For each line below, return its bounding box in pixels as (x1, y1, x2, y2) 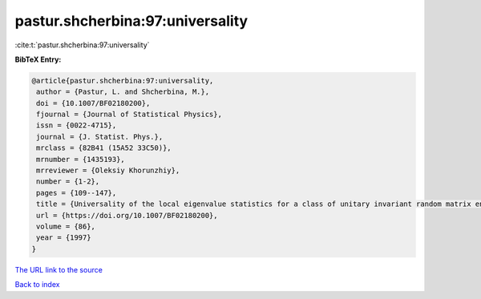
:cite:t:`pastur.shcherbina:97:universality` (14, 40, 150, 50)
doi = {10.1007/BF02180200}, (36, 99, 151, 107)
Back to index (14, 280, 60, 289)
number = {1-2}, (36, 177, 100, 186)
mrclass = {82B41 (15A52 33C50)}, (36, 143, 172, 152)
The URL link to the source (14, 265, 103, 274)
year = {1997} (36, 233, 91, 242)
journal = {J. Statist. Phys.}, (36, 132, 164, 141)
